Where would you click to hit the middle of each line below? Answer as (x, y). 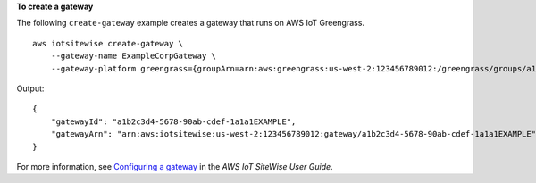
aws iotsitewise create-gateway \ (108, 43)
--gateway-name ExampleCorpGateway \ (133, 56)
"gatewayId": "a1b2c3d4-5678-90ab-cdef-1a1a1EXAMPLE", (173, 121)
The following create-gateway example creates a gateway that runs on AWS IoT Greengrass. (191, 23)
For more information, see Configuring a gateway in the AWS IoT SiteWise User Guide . (175, 166)
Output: (30, 88)
